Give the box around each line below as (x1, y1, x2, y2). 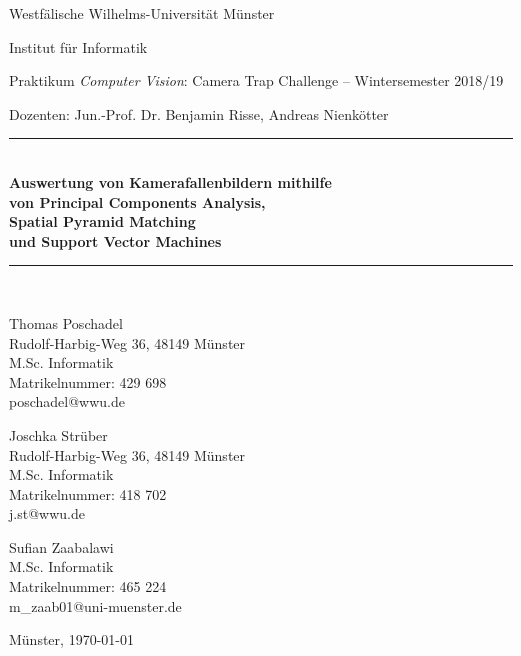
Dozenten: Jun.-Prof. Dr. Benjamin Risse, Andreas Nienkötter (9, 103, 389, 124)
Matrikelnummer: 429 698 (9, 371, 167, 392)
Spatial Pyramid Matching (9, 211, 196, 232)
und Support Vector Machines (9, 230, 222, 251)
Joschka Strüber (9, 424, 108, 445)
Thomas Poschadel (9, 312, 123, 333)
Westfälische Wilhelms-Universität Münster (9, 3, 275, 23)
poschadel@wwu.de (9, 391, 125, 412)
